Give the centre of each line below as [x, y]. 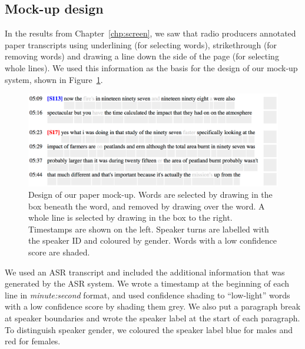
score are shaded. [59, 252]
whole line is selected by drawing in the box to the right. [130, 217]
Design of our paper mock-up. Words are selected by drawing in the [150, 195]
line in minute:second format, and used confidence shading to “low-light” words [147, 295]
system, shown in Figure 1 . [54, 79]
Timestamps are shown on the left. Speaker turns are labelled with [149, 229]
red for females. [33, 341]
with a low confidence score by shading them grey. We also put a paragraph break [153, 306]
